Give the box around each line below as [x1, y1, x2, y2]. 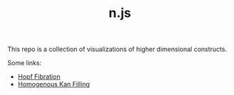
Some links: [7, 59, 41, 67]
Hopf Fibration [17, 72, 61, 81]
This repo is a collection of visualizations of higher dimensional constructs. [7, 45, 227, 54]
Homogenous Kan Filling [17, 80, 91, 89]
